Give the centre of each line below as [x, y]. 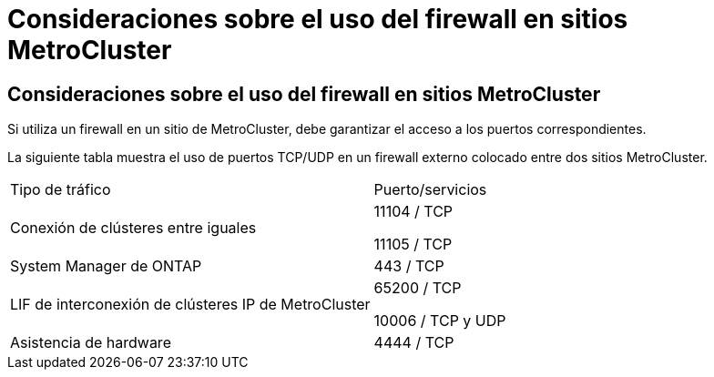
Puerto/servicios [430, 190]
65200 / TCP [418, 288]
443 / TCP [409, 266]
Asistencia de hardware [91, 343]
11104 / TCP [413, 212]
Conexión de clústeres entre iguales [133, 228]
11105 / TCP [413, 245]
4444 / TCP [414, 343]
